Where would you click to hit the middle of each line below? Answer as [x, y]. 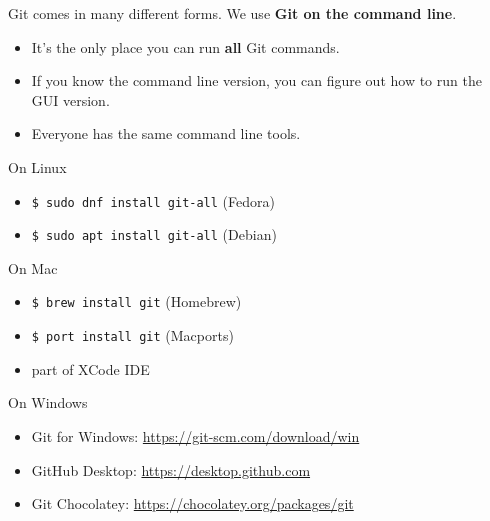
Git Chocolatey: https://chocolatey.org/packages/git [192, 503]
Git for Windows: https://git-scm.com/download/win [195, 435]
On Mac [33, 267]
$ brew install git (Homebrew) [136, 301]
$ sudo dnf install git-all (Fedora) [153, 200]
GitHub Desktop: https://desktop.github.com [171, 469]
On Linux [37, 166]
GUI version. [70, 99]
